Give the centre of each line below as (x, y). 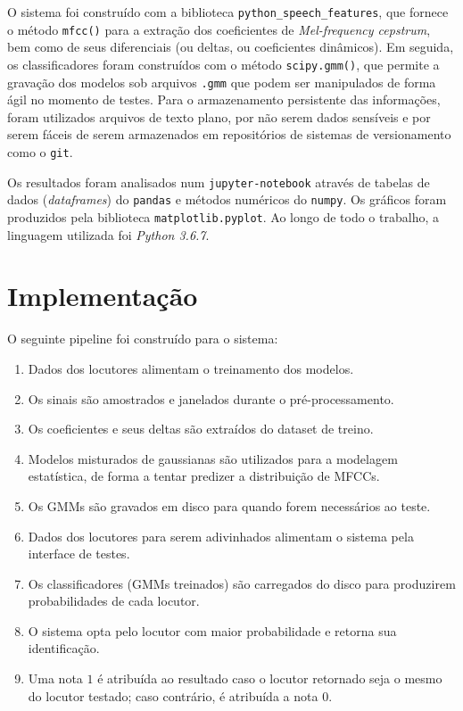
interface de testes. (79, 554)
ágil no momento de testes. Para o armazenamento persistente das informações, (224, 99)
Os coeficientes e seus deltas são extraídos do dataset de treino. (201, 429)
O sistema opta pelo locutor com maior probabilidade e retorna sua (212, 630)
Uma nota (55, 678)
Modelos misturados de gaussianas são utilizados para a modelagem (213, 458)
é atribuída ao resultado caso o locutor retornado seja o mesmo (270, 678)
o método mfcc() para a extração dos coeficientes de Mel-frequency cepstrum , (219, 29)
